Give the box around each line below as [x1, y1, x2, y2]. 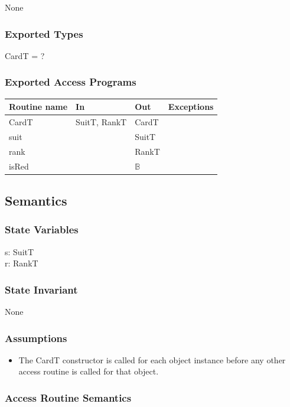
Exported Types [5, 26, 83, 41]
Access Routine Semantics [5, 390, 132, 405]
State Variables [5, 222, 79, 237]
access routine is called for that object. [18, 365, 159, 377]
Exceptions [168, 100, 214, 113]
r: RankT [5, 257, 38, 269]
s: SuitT [5, 245, 34, 258]
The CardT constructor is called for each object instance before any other [18, 353, 286, 366]
